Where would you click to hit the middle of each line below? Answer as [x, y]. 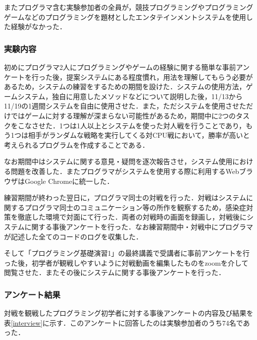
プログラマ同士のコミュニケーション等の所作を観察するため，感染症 [135, 207]
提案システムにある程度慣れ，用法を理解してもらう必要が [159, 77]
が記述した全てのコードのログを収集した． [73, 236]
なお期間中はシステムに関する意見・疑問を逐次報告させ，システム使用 [118, 161]
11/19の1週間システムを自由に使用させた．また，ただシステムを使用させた [125, 106]
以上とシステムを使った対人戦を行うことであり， [166, 125]
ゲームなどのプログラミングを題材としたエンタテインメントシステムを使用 [125, 17]
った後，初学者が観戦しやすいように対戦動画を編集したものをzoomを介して [126, 262]
